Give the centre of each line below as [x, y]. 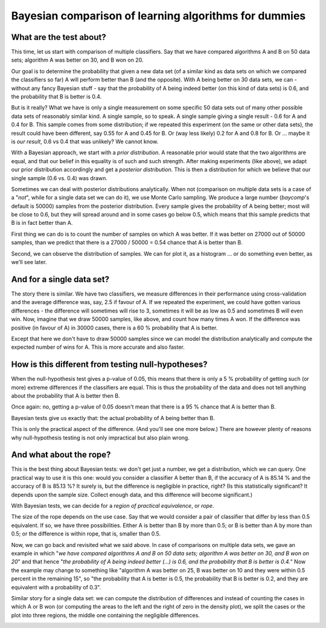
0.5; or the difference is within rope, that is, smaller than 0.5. [86, 534]
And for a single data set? [60, 279]
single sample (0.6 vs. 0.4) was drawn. [59, 178]
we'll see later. [29, 262]
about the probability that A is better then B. [66, 395]
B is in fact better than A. [42, 223]
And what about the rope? [61, 455]
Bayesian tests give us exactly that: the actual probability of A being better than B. [113, 418]
